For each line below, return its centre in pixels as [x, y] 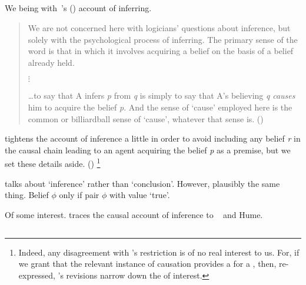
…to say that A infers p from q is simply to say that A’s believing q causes [162, 95]
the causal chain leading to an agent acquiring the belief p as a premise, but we [148, 150]
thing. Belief [27, 195]
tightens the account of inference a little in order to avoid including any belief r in [153, 138]
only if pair [79, 195]
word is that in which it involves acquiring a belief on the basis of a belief [161, 51]
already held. [51, 62]
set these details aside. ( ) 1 [53, 162]
